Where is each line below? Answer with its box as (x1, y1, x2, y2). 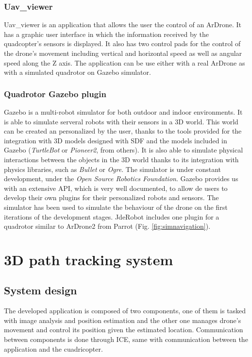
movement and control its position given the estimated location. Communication (4, 324, 243, 335)
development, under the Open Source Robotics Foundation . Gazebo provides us (4, 173, 238, 184)
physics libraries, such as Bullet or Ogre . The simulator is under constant (4, 164, 221, 174)
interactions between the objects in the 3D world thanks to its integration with (4, 154, 239, 164)
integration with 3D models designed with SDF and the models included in (4, 135, 227, 145)
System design (4, 283, 77, 298)
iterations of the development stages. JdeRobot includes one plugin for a (4, 211, 219, 221)
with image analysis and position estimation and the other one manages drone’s (4, 315, 241, 325)
